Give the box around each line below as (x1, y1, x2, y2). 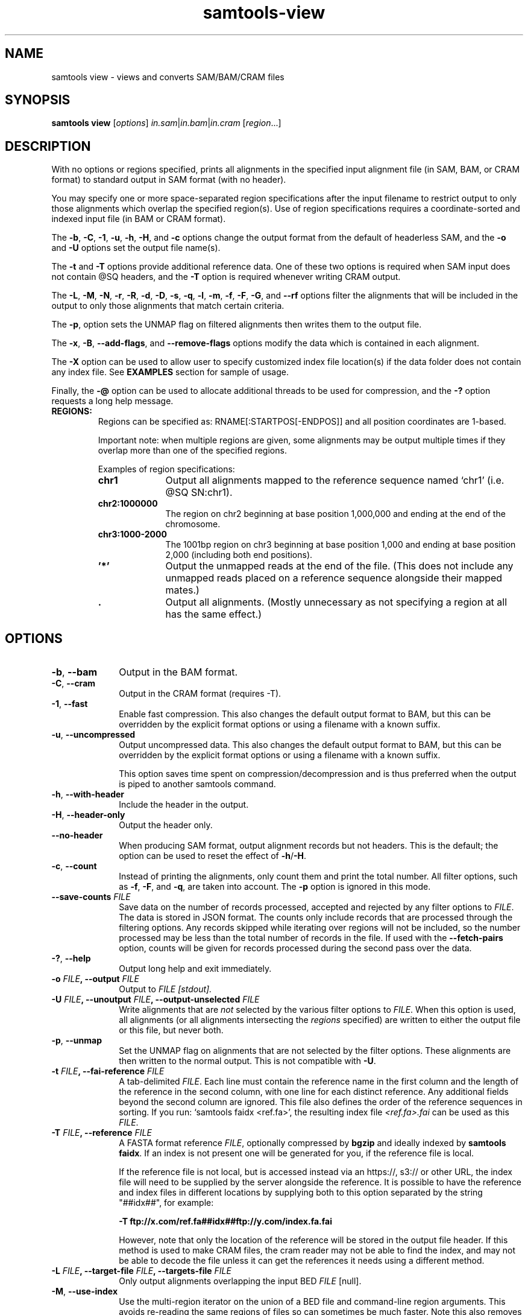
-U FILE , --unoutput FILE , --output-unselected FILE (51, 994, 260, 1005)
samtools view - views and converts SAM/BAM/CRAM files (51, 71, 284, 82)
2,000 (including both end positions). (165, 550, 313, 560)
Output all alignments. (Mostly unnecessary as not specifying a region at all (165, 596, 508, 609)
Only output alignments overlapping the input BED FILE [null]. (119, 1276, 362, 1287)
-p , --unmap (51, 1035, 102, 1046)
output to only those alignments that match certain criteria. (51, 300, 284, 311)
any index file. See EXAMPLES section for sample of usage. (51, 367, 289, 378)
